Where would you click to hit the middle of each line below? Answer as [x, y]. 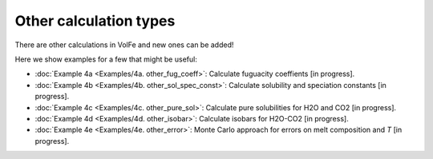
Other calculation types [95, 21]
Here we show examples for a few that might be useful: [106, 59]
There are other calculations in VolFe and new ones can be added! [124, 45]
